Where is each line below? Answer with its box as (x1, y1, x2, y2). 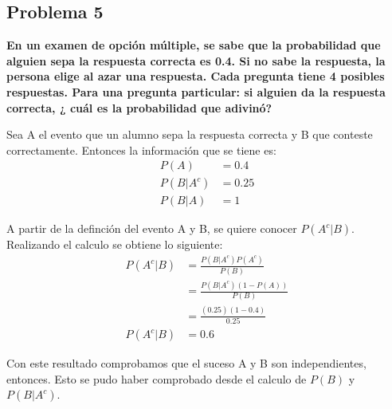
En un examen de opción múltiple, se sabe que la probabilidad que (6, 37, 381, 53)
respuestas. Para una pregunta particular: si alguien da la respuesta (6, 83, 386, 100)
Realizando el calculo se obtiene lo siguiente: (6, 236, 223, 253)
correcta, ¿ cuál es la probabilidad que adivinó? (6, 99, 272, 116)
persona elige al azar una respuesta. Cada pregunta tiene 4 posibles (6, 68, 385, 85)
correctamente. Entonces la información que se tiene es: (6, 141, 276, 158)
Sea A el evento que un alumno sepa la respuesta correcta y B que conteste (6, 126, 373, 143)
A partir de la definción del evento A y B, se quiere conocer (6, 220, 297, 237)
